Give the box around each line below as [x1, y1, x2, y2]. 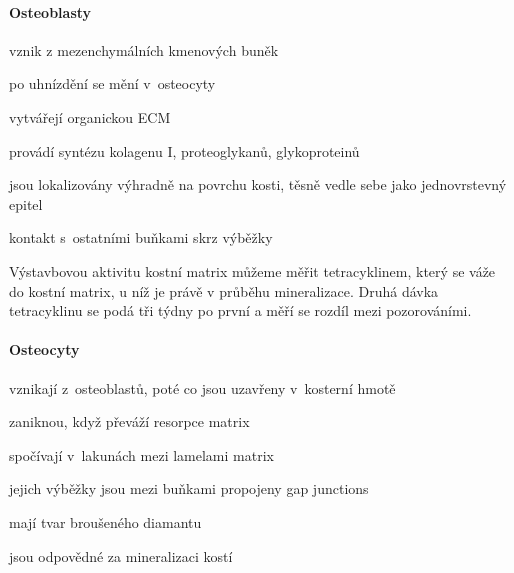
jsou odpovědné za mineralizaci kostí [9, 545, 233, 566]
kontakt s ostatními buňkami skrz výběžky [9, 227, 273, 248]
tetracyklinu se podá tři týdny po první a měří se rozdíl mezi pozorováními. [9, 300, 472, 321]
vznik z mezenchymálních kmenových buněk [9, 39, 279, 60]
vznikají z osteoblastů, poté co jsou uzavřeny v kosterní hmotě [9, 377, 396, 398]
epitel [9, 193, 43, 214]
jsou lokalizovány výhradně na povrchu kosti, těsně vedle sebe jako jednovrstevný [9, 174, 507, 195]
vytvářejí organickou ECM [9, 106, 171, 127]
